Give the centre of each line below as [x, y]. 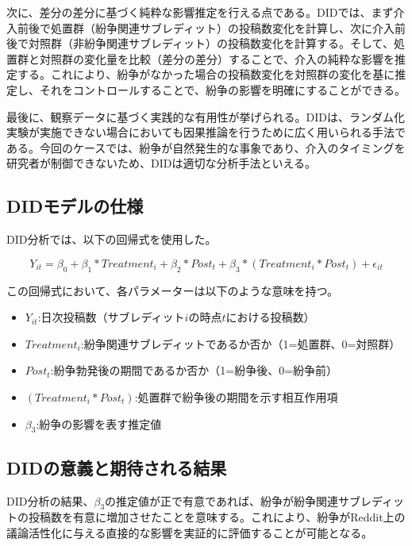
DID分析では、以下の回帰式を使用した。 [112, 239]
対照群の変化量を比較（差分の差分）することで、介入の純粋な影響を [217, 58]
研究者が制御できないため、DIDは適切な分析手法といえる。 [162, 163]
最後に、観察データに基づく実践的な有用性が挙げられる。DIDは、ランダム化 [206, 116]
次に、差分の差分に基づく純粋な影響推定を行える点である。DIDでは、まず [200, 12]
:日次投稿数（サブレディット [111, 317]
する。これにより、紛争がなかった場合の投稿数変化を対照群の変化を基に [206, 74]
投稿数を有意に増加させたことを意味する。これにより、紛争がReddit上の [217, 517]
